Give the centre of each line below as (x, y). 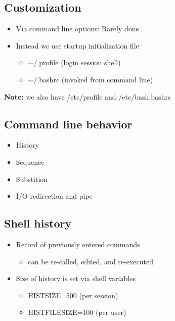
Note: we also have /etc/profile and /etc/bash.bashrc (88, 96)
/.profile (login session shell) (77, 62)
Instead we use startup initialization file (77, 45)
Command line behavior (68, 124)
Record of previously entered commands (78, 244)
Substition (32, 179)
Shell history (38, 223)
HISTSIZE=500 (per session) (73, 295)
